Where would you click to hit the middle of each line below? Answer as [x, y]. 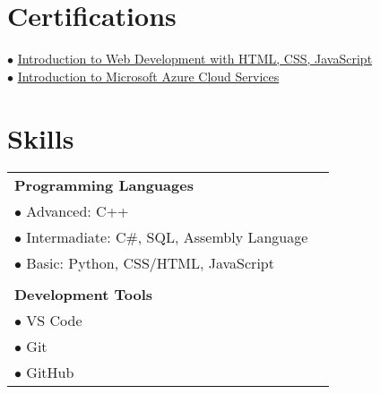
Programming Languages [104, 185]
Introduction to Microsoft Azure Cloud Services [148, 76]
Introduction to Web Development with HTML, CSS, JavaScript [195, 59]
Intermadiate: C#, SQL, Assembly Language [167, 237]
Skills [41, 137]
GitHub [50, 373]
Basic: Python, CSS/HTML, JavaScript [150, 263]
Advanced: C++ [78, 211]
